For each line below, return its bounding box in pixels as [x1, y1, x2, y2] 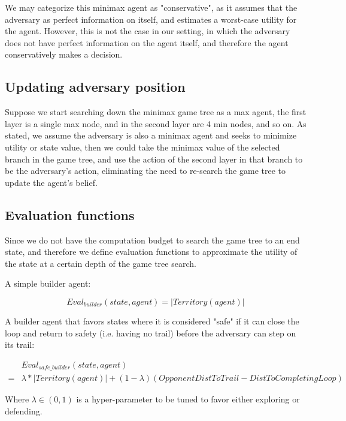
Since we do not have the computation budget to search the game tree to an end [5, 233, 300, 246]
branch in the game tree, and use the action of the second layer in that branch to [5, 152, 303, 165]
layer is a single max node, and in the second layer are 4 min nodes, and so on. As [5, 117, 306, 130]
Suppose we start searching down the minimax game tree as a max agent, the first [5, 106, 306, 118]
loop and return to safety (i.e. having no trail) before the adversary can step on [5, 326, 296, 339]
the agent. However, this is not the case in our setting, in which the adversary [5, 25, 290, 37]
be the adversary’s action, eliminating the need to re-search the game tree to [5, 164, 286, 177]
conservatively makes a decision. [5, 48, 123, 61]
